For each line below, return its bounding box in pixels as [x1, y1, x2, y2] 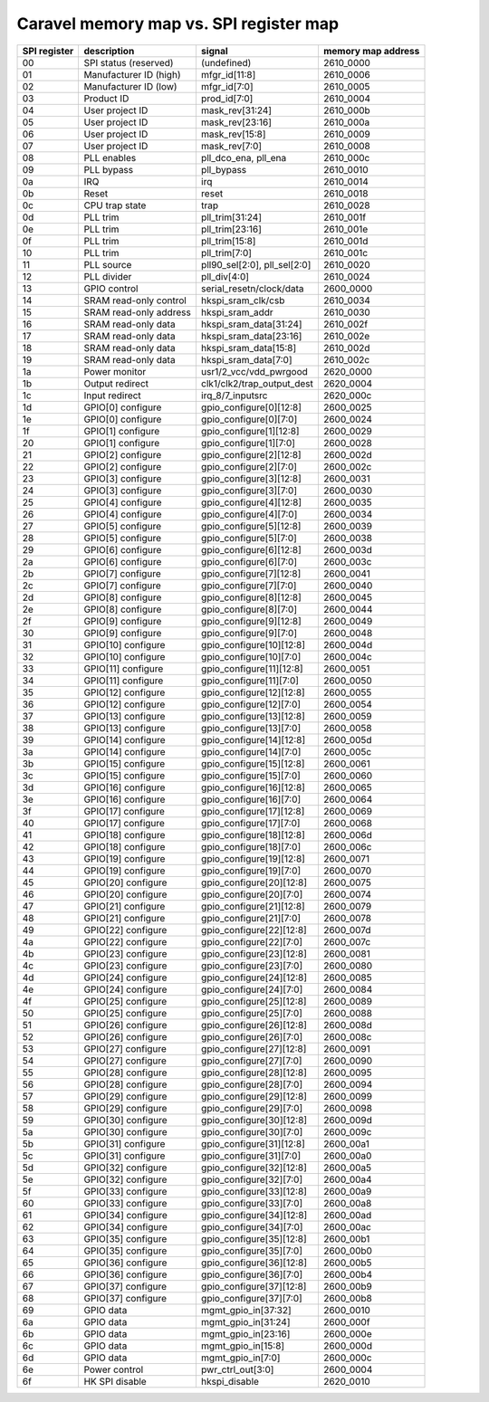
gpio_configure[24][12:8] [200, 971, 308, 984]
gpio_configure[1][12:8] [200, 424, 300, 437]
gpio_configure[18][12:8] [200, 828, 305, 841]
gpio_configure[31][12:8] [200, 1137, 305, 1149]
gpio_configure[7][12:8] [200, 567, 302, 579]
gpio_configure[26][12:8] [200, 1018, 308, 1031]
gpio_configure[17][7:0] [200, 816, 301, 829]
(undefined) [200, 56, 252, 69]
